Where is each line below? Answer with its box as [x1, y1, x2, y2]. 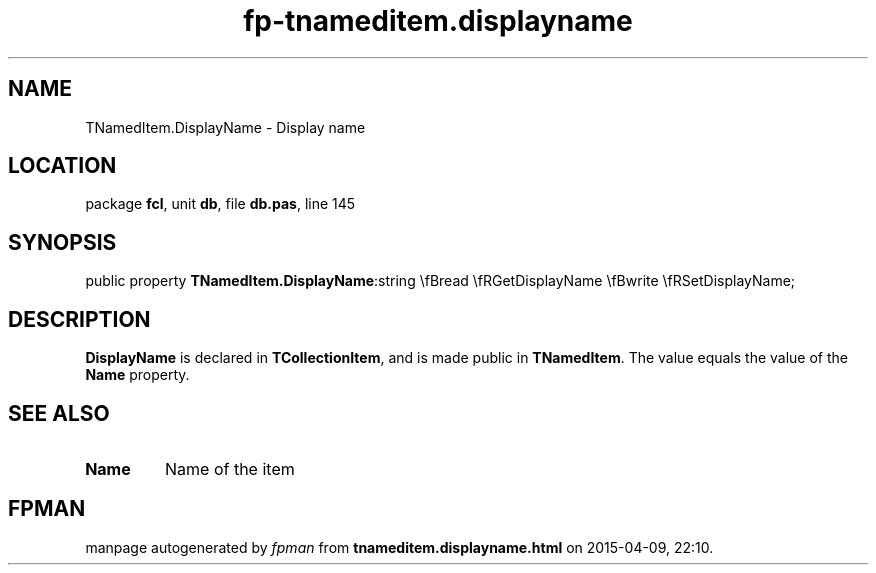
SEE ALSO [8, 400, 110, 426]
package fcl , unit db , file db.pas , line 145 [85, 195, 356, 213]
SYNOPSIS [8, 229, 117, 255]
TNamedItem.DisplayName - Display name [85, 118, 366, 136]
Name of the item [165, 458, 295, 479]
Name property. [85, 366, 190, 384]
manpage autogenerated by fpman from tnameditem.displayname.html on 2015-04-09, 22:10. [85, 538, 714, 556]
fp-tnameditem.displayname [243, 4, 633, 38]
